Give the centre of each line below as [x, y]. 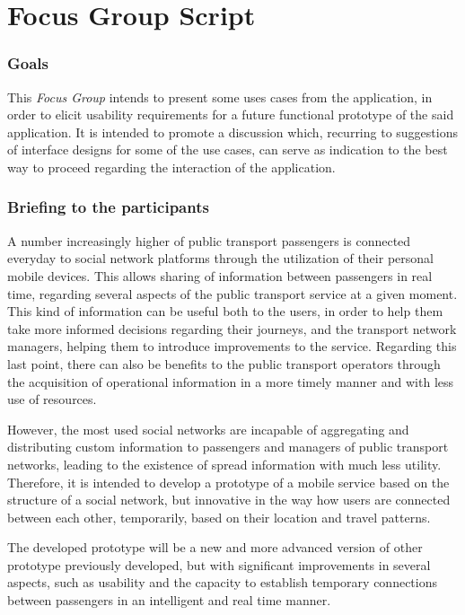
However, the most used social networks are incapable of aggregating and [208, 429]
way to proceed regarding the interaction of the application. [171, 167]
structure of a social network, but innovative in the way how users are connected [229, 500]
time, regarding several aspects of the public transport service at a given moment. [232, 293]
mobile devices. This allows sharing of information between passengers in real [220, 275]
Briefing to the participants [108, 207]
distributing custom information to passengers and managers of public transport [228, 447]
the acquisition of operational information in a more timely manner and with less [231, 381]
